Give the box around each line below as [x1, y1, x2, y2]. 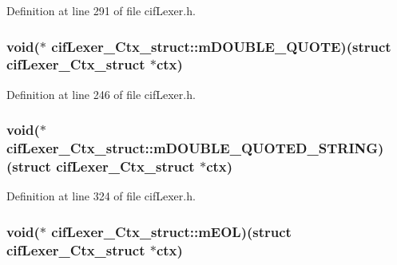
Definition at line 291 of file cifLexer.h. [6, 2, 196, 18]
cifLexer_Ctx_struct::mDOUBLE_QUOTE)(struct [51, 36, 391, 56]
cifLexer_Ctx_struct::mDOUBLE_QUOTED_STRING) [6, 138, 384, 158]
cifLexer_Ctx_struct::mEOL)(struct [51, 221, 292, 241]
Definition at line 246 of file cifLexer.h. [6, 85, 196, 102]
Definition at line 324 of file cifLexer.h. [6, 188, 196, 204]
